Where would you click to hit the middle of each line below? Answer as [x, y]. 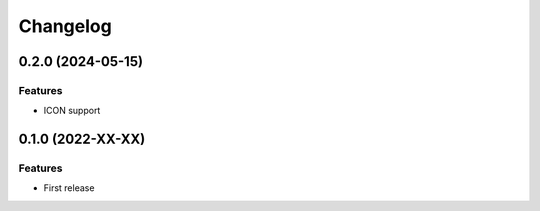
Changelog [65, 26]
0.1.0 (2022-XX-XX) [82, 139]
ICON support [72, 111]
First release [69, 188]
